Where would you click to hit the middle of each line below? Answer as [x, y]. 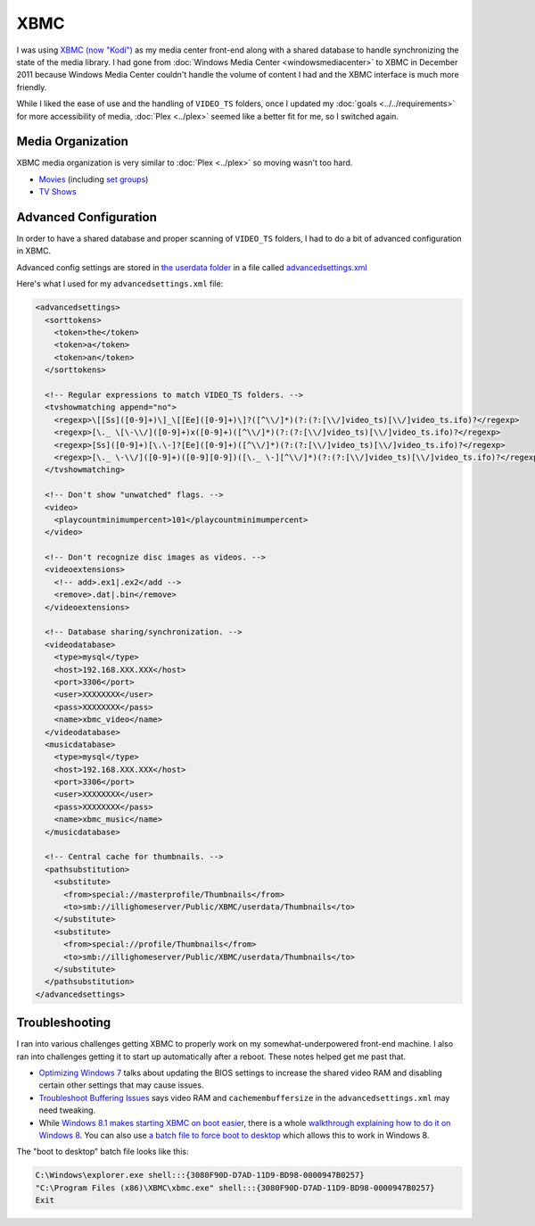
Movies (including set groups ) [94, 179]
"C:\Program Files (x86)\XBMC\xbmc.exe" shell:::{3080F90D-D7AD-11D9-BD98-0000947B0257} [235, 1188]
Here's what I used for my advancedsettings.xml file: [120, 284]
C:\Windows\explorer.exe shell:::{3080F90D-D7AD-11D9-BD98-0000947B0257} [200, 1175]
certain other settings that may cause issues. [121, 1085]
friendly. [32, 87]
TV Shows [58, 192]
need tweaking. [67, 1110]
